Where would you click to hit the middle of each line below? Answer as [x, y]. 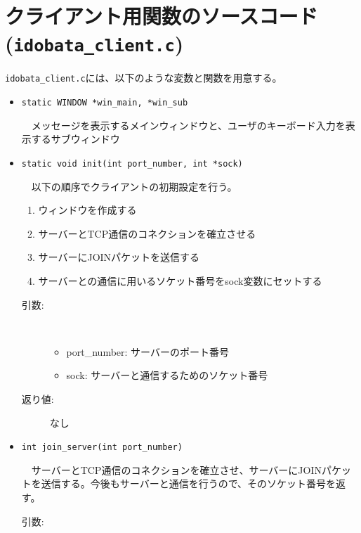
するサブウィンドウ [76, 139]
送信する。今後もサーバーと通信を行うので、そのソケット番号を [189, 483]
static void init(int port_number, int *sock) [132, 163]
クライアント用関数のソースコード [162, 16]
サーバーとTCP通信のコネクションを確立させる [147, 233]
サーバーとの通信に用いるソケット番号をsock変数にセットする [180, 280]
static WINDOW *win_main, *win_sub [105, 103]
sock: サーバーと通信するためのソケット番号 [167, 375]
